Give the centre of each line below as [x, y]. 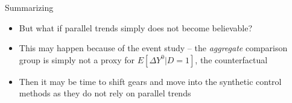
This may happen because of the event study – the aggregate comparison [153, 48]
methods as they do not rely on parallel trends [105, 93]
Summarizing [29, 7]
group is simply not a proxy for [77, 59]
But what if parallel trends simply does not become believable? [136, 27]
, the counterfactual [231, 59]
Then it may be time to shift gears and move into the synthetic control [150, 81]
